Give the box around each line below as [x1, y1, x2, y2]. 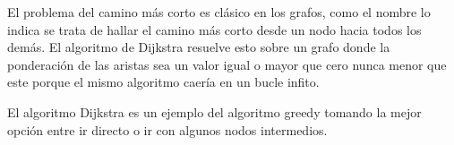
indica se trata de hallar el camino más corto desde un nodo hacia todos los [7, 20, 422, 38]
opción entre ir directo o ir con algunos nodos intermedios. [7, 120, 328, 139]
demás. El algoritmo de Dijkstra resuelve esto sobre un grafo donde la [7, 38, 390, 56]
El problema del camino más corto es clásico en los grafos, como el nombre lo [7, 3, 431, 21]
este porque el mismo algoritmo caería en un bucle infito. [7, 72, 320, 91]
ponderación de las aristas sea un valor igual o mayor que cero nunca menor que [7, 55, 447, 73]
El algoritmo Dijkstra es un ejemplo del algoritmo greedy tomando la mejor [7, 102, 422, 121]
